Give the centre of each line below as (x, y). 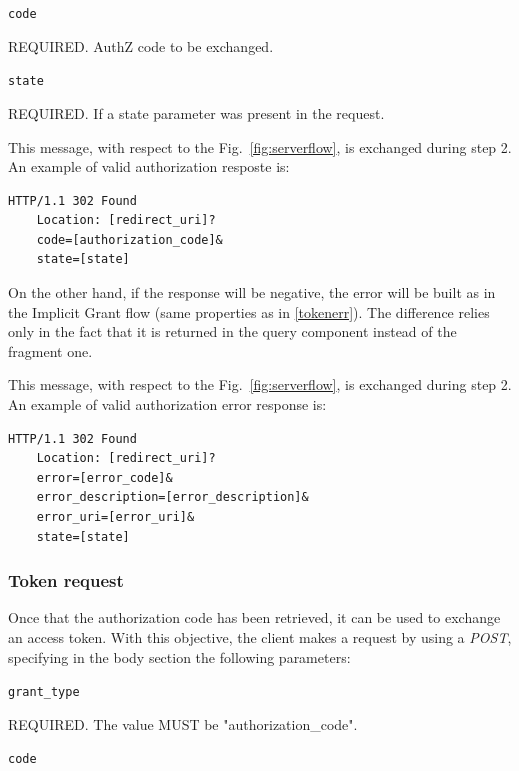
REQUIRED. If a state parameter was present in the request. (196, 112)
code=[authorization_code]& (129, 239)
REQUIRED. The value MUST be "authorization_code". (183, 723)
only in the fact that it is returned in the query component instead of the (232, 331)
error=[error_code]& (104, 477)
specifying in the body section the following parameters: (179, 656)
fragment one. (50, 350)
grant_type (44, 692)
